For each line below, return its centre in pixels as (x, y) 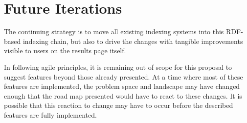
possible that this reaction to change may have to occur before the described (119, 105)
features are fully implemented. (50, 114)
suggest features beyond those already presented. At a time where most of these (123, 76)
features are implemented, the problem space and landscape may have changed (122, 86)
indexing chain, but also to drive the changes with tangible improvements (133, 41)
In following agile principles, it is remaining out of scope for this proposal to (118, 67)
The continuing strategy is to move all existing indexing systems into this (114, 31)
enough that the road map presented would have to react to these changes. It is (123, 95)
